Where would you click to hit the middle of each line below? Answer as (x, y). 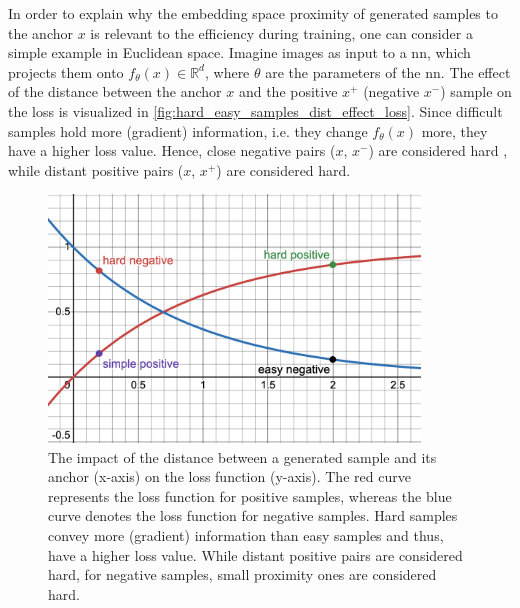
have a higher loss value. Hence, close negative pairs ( (172, 150)
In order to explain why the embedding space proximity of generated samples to (253, 13)
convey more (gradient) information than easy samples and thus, (246, 534)
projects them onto (66, 71)
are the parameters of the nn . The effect (388, 71)
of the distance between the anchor (115, 91)
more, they (454, 130)
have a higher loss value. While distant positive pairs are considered (255, 554)
